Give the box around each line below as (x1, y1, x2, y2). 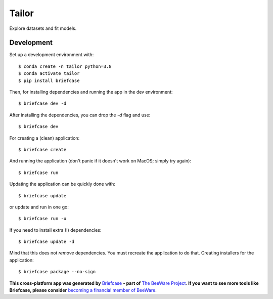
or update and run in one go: (9, 204, 69, 210)
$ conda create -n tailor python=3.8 (18, 63, 112, 69)
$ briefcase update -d (18, 239, 75, 245)
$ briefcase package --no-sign (18, 269, 96, 275)
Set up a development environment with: (9, 52, 94, 58)
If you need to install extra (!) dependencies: (9, 227, 102, 233)
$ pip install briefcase (18, 77, 80, 83)
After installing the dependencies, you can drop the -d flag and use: (9, 112, 151, 118)
